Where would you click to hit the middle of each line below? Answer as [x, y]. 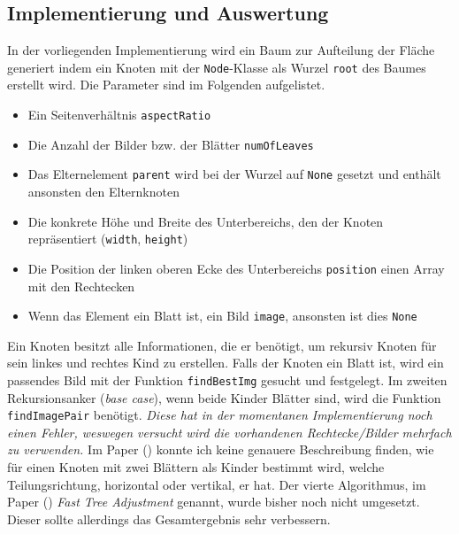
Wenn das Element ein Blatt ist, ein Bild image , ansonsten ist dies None [222, 316]
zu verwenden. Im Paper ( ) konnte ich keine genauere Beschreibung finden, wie [221, 449]
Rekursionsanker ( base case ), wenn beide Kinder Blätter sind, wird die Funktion [224, 397]
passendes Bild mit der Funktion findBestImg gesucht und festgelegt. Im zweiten [227, 379]
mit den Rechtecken [81, 286]
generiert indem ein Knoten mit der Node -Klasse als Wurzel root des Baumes [217, 67]
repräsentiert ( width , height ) [108, 239]
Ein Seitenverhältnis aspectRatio [119, 115]
